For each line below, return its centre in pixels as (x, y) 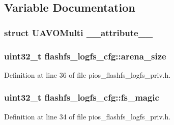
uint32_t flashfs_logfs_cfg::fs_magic (82, 97)
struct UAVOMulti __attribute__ (79, 32)
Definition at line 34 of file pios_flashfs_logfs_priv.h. (88, 116)
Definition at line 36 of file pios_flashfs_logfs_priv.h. (88, 74)
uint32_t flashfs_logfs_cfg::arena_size (85, 56)
